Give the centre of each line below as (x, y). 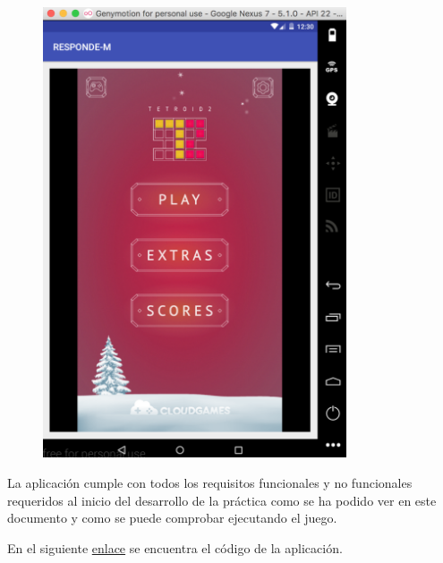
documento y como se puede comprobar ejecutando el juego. (172, 518)
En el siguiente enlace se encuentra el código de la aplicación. (175, 547)
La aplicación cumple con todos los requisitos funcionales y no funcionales (210, 482)
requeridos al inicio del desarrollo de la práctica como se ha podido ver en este (222, 500)
